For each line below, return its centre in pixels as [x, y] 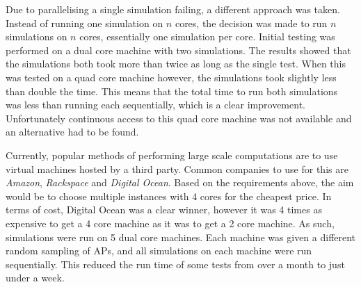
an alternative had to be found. [72, 132]
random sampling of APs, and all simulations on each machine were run [159, 251]
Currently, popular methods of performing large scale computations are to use [172, 155]
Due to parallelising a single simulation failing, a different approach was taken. [173, 9]
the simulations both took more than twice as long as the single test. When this [176, 64]
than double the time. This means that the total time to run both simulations [172, 91]
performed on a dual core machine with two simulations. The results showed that [178, 50]
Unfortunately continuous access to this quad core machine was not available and [179, 118]
